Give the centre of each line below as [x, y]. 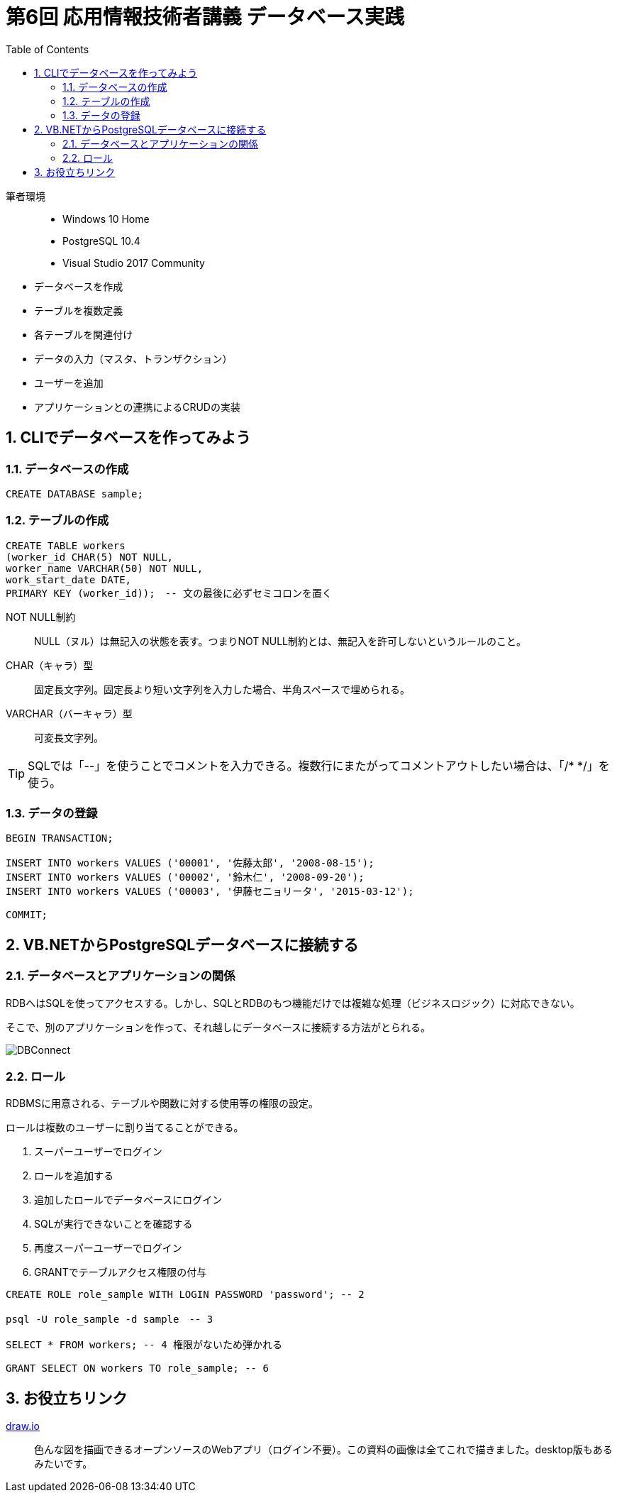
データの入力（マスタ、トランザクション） [133, 358]
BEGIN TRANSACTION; [60, 838]
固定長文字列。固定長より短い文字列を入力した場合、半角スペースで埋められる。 [222, 689]
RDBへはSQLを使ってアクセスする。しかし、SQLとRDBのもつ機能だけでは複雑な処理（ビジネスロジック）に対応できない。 [293, 1003]
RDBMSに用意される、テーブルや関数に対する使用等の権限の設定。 [162, 1103]
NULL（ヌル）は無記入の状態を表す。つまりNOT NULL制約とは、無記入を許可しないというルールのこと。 [280, 641]
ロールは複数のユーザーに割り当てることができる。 [125, 1128]
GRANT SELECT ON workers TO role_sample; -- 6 [137, 1368]
